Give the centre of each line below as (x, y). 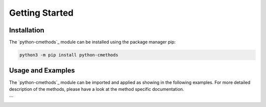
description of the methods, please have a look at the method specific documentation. (97, 89)
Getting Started (41, 13)
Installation (27, 30)
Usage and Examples (42, 70)
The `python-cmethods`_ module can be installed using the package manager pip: (92, 42)
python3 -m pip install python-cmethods (69, 55)
